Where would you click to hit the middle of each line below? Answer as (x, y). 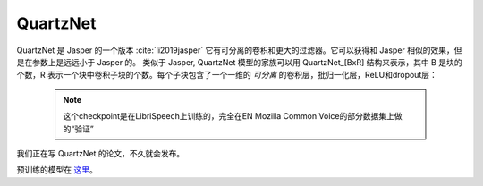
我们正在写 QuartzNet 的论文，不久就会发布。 (101, 153)
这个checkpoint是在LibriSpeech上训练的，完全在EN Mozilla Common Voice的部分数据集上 (229, 116)
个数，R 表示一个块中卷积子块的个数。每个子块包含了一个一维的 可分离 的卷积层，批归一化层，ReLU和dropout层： (227, 75)
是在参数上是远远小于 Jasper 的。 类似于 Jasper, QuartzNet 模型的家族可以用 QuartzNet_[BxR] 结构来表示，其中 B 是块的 (239, 62)
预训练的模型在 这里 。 (57, 170)
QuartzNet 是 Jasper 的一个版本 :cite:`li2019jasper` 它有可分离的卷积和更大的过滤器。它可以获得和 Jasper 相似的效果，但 (239, 50)
